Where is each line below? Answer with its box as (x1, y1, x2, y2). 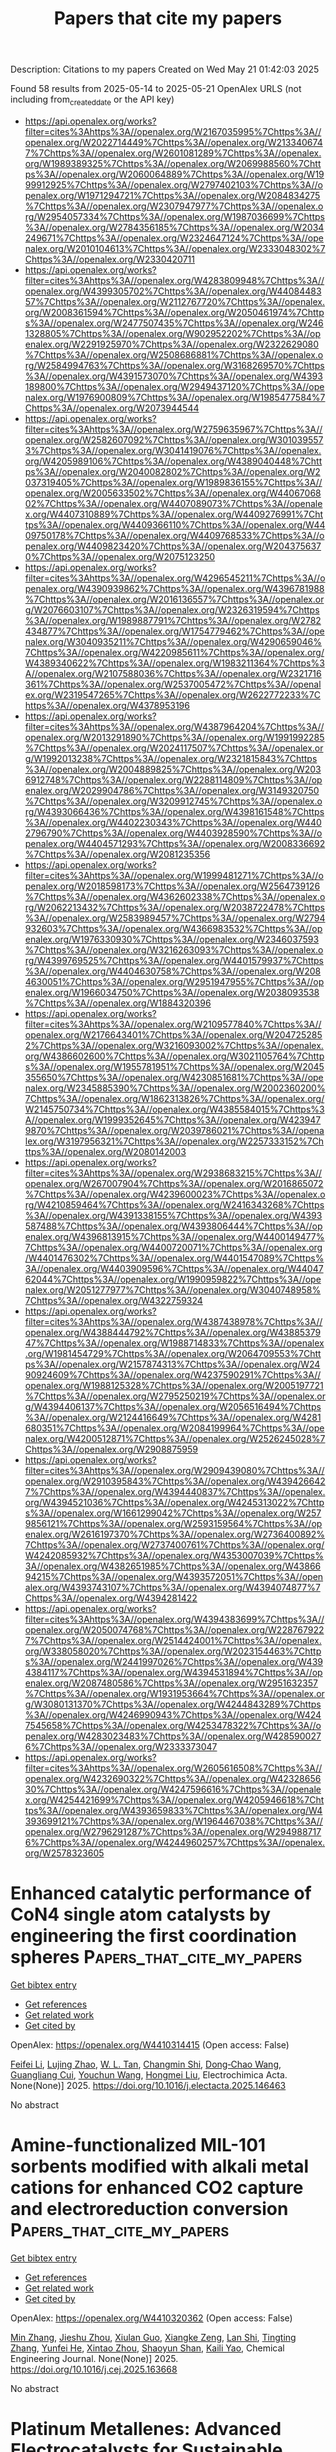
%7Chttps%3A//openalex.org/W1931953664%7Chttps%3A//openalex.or (24, 1687, 325, 1699)
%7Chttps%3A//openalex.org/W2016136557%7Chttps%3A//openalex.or (24, 593, 325, 605)
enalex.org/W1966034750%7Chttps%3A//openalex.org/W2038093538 (24, 986, 320, 998)
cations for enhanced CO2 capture (10, 2177, 304, 2199)
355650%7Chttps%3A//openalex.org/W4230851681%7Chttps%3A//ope (24, 1071, 324, 1083)
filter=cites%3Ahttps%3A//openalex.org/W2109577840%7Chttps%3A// (24, 1018, 322, 1030)
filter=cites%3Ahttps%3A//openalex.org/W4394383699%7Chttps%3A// (24, 1613, 325, 1625)
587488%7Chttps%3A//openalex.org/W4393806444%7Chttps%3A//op (24, 1220, 323, 1232)
